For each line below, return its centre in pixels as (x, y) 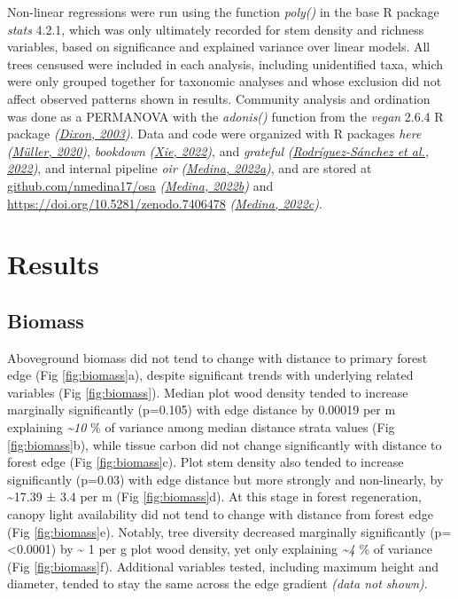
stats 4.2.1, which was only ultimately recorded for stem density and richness (216, 29)
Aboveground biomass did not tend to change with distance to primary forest (217, 357)
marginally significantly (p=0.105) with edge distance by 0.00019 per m (202, 410)
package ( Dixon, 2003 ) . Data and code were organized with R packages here (214, 134)
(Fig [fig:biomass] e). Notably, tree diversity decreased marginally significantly (217, 531)
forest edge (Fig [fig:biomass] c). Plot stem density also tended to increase (206, 462)
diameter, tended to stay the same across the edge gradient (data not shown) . (217, 583)
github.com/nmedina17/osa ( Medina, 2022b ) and (140, 185)
